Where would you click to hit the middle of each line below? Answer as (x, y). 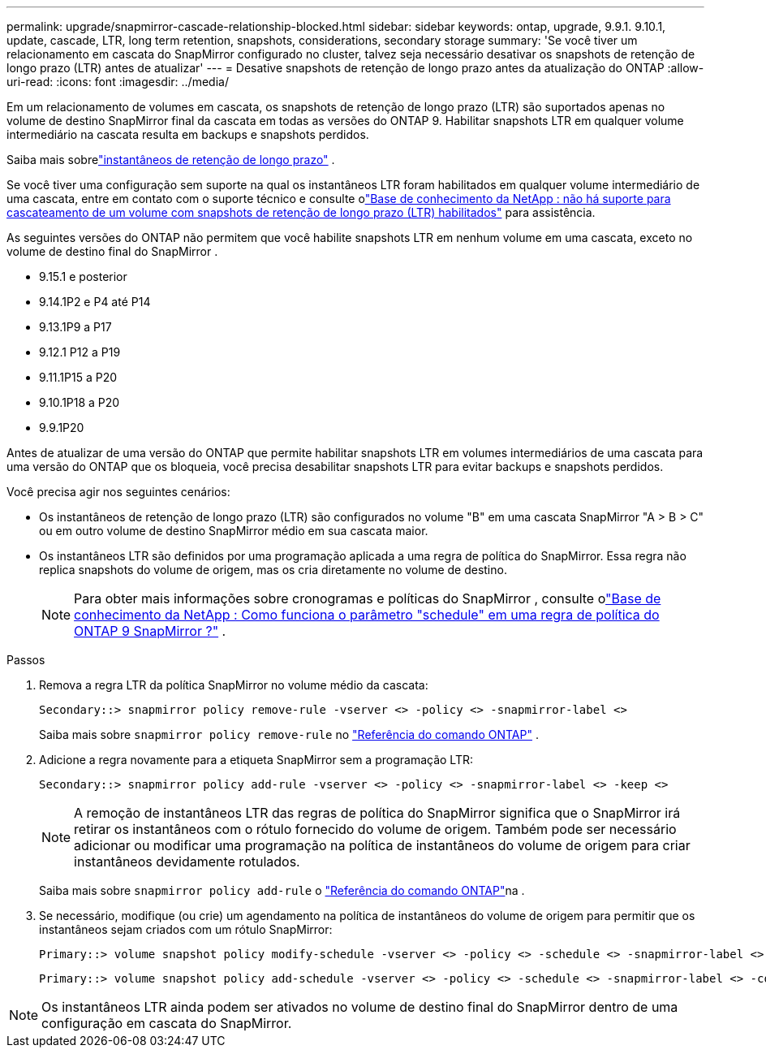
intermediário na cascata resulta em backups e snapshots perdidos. (188, 134)
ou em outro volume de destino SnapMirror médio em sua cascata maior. (234, 531)
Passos (26, 660)
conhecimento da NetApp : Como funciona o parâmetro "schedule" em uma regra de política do (367, 615)
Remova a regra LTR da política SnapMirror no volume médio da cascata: (234, 685)
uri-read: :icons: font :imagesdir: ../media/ (118, 82)
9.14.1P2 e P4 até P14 (95, 302)
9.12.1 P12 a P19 (80, 352)
